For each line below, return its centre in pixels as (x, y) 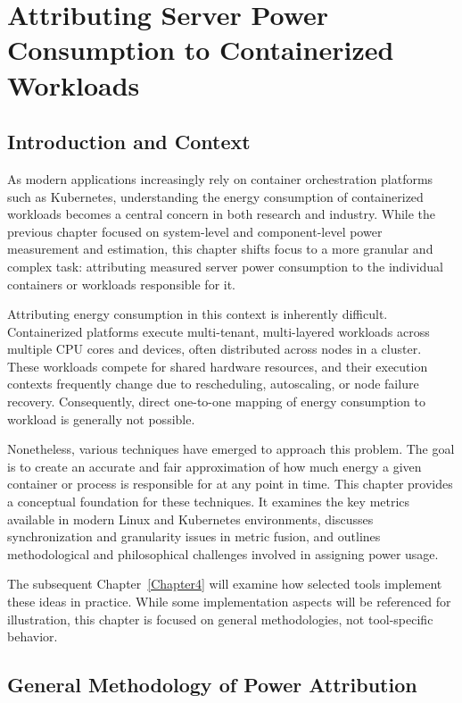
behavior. (33, 636)
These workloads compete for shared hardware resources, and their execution (218, 366)
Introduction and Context (129, 142)
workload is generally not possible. (101, 418)
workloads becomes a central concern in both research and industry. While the (222, 214)
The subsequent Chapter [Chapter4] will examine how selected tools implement (225, 584)
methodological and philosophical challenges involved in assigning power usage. (223, 553)
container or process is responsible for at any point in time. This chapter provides (230, 484)
